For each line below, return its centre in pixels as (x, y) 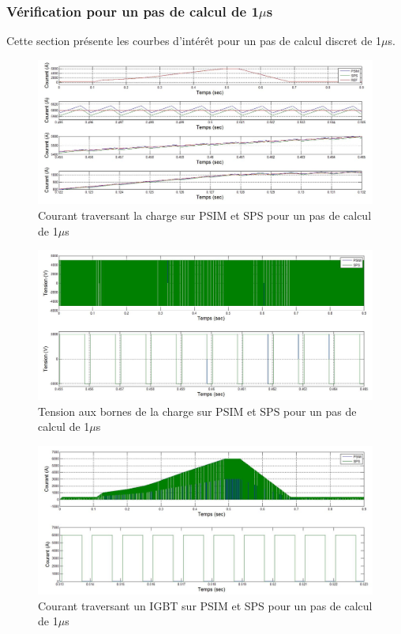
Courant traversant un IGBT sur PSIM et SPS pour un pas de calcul (205, 605)
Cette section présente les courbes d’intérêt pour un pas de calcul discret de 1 (194, 41)
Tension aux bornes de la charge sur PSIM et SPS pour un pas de (197, 411)
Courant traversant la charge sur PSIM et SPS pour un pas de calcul (205, 215)
